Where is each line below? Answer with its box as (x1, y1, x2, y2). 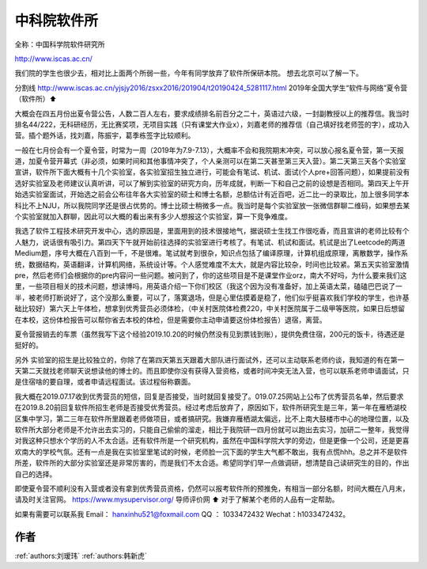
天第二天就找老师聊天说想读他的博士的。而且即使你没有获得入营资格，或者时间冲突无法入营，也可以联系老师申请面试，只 (14, 366, 410, 376)
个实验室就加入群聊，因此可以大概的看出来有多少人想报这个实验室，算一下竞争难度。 (14, 212, 292, 222)
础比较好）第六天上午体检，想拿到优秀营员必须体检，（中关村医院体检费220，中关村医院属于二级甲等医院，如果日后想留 (14, 304, 405, 313)
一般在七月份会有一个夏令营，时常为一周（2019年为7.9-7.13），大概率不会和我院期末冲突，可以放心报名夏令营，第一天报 (14, 145, 404, 154)
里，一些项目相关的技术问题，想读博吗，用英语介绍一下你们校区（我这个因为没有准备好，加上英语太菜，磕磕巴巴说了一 (14, 282, 402, 291)
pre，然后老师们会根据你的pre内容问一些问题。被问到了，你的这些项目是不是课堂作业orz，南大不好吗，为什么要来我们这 (14, 270, 407, 280)
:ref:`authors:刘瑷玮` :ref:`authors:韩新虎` (14, 551, 148, 560)
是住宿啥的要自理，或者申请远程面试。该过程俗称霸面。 (14, 377, 195, 387)
